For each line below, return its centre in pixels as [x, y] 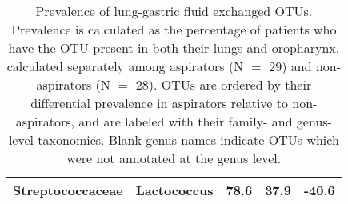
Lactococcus [174, 190]
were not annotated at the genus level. [174, 158]
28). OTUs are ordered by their [224, 84]
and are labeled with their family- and [186, 121]
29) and [290, 66]
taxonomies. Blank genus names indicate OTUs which [188, 140]
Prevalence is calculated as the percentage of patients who [174, 29]
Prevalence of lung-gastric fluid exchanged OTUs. [174, 11]
